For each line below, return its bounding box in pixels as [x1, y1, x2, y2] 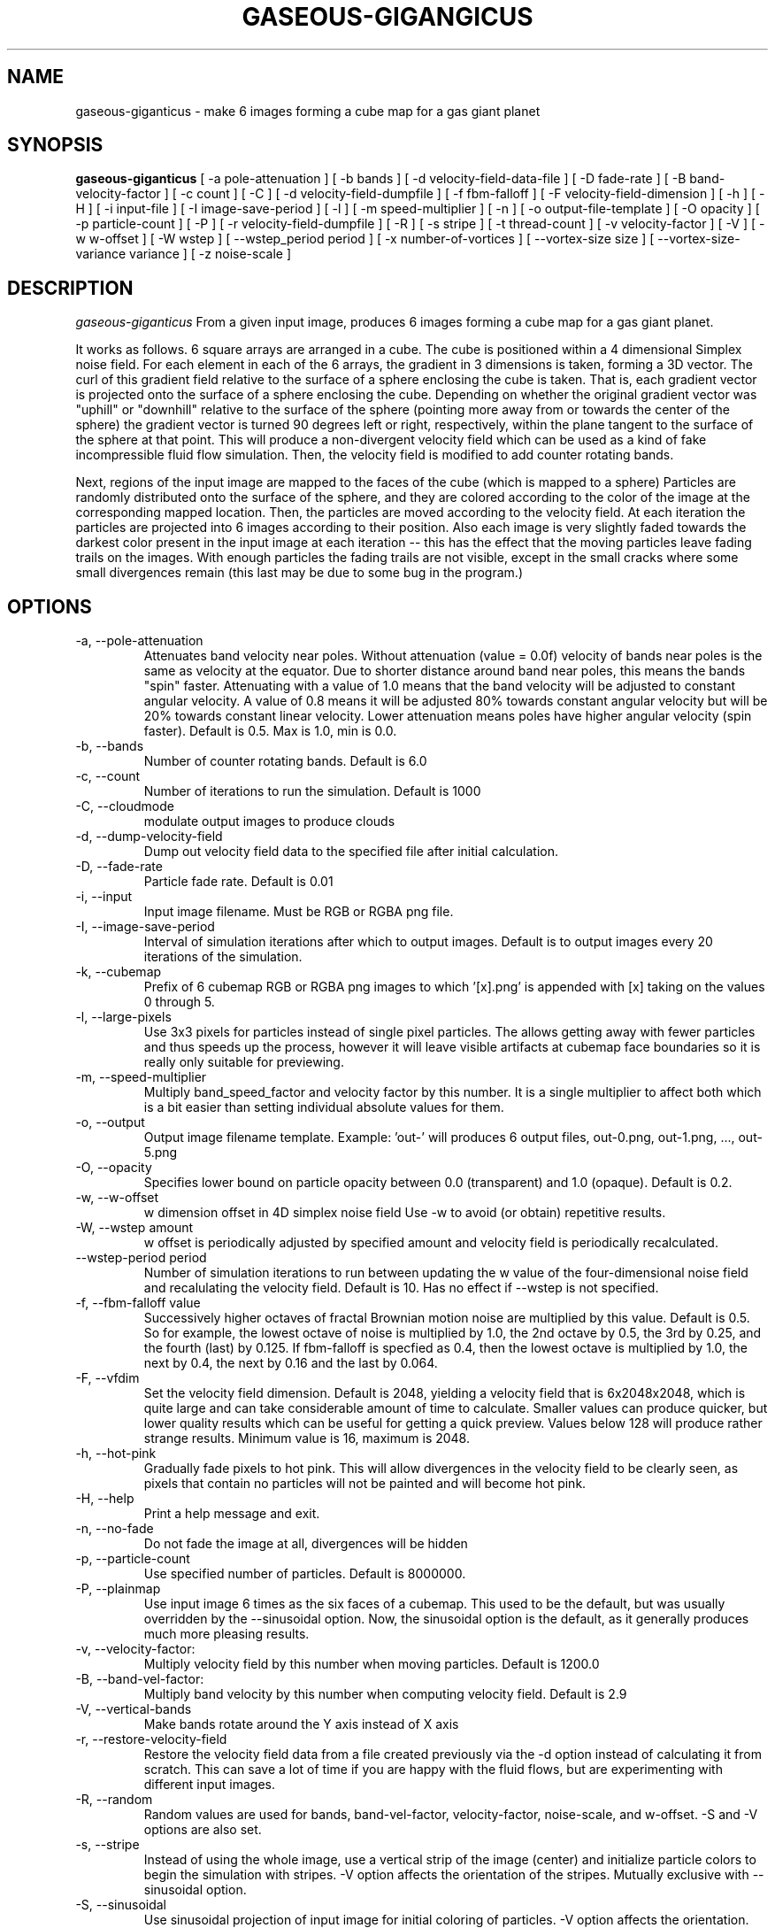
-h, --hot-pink [75, 1446, 157, 1461]
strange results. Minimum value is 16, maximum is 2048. [143, 1431, 471, 1446]
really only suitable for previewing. [143, 1054, 344, 1070]
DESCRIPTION [7, 276, 134, 299]
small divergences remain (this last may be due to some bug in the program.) [75, 565, 523, 581]
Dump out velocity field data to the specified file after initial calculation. [143, 844, 558, 860]
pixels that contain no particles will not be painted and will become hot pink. [143, 1476, 587, 1492]
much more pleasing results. [143, 1626, 310, 1642]
